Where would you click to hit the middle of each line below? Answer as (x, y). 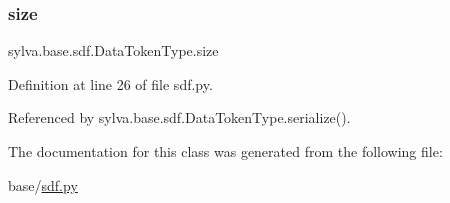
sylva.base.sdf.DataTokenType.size (113, 50)
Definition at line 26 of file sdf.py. (110, 83)
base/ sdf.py (43, 184)
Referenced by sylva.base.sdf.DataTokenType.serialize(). (179, 117)
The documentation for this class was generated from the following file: (225, 151)
